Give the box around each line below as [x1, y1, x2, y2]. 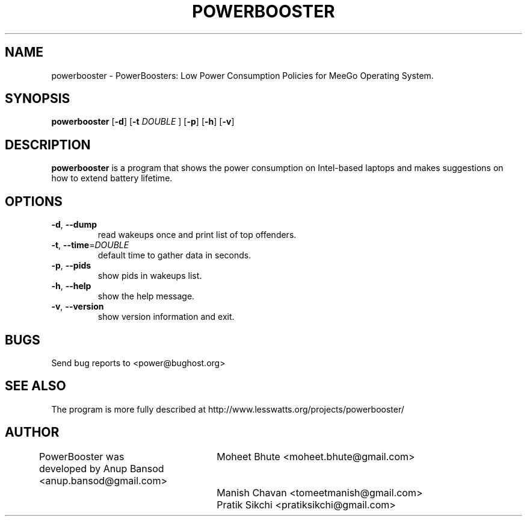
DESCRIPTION [5, 137, 91, 152]
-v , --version [51, 301, 104, 312]
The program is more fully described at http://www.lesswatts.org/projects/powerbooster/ [51, 404, 404, 414]
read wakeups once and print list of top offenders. [97, 229, 297, 240]
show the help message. [97, 291, 195, 302]
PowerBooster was [39, 450, 125, 463]
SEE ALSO [5, 378, 66, 394]
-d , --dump [51, 219, 97, 230]
